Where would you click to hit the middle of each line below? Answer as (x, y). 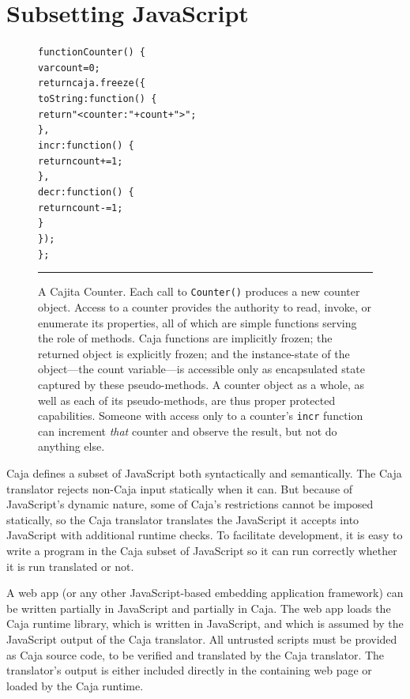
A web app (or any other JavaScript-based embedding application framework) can (205, 593)
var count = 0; (69, 68)
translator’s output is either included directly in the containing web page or (189, 670)
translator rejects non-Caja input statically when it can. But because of (180, 488)
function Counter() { (92, 53)
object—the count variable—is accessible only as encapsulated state (201, 369)
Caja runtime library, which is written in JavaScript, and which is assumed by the (205, 623)
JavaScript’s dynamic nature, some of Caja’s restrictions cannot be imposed (190, 504)
